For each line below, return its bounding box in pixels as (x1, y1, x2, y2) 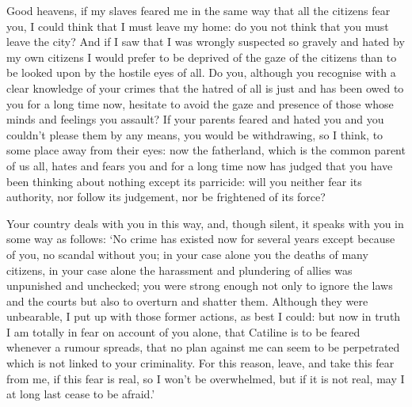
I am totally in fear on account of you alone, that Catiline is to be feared (6, 323, 360, 340)
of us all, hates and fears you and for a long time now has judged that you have (6, 157, 393, 173)
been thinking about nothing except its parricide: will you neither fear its (6, 173, 362, 189)
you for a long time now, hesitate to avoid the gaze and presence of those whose (6, 95, 394, 112)
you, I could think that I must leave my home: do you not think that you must (6, 17, 389, 34)
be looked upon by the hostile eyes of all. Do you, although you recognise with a (6, 64, 396, 81)
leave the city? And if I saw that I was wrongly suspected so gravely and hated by (6, 33, 405, 50)
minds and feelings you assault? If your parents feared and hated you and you (6, 111, 384, 127)
